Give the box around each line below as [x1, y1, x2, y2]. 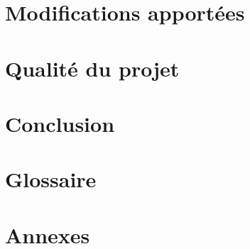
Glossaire [5, 165, 97, 194]
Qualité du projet [5, 53, 180, 82]
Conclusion [5, 109, 115, 138]
